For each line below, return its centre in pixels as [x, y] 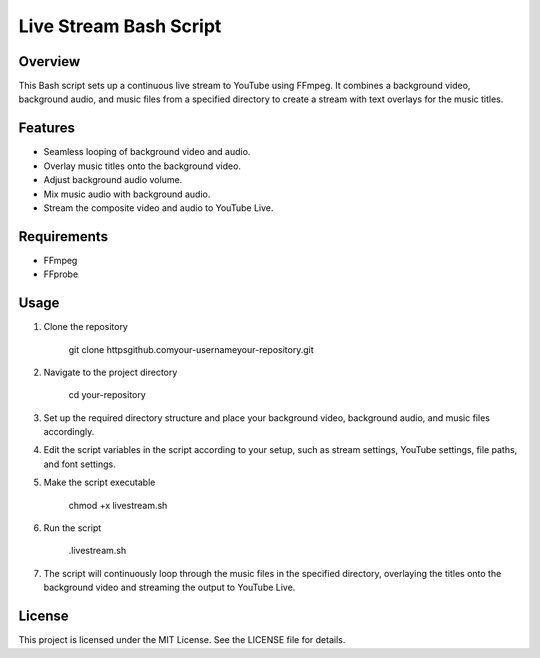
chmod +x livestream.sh [118, 505]
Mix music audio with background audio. [127, 194]
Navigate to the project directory [110, 372]
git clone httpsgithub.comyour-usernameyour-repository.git [191, 349]
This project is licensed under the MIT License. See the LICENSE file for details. [182, 640]
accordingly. [69, 432]
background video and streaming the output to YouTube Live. [169, 587]
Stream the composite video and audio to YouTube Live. [158, 207]
